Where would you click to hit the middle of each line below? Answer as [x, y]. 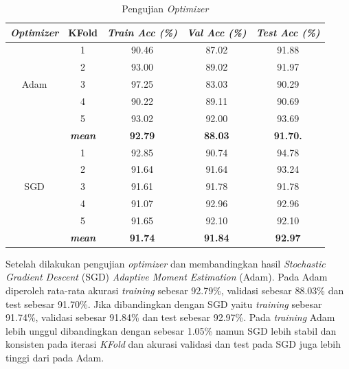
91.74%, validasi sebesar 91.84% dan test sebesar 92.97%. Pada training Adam [170, 317]
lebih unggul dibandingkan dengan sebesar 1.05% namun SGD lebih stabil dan [171, 330]
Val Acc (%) [216, 32]
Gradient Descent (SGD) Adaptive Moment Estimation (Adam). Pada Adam [167, 277]
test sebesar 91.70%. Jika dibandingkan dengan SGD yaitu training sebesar [164, 303]
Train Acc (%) [142, 32]
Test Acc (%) [288, 32]
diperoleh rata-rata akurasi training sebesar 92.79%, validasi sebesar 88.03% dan [175, 290]
